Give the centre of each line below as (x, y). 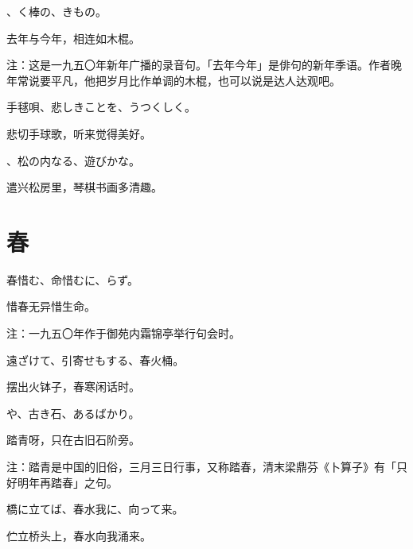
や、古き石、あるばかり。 (73, 413)
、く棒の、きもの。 (56, 11)
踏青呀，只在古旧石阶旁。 (73, 440)
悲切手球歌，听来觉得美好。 (79, 133)
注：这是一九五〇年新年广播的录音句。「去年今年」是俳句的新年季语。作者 (199, 65)
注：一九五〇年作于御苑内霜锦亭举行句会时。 (123, 333)
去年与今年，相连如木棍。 (73, 38)
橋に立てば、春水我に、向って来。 (95, 509)
